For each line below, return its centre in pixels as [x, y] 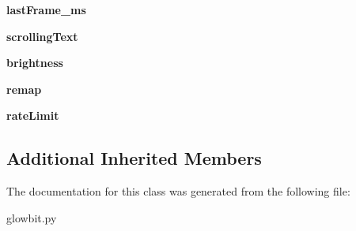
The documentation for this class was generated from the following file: [178, 191]
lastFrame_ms [46, 9]
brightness [35, 63]
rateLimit [33, 115]
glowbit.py [32, 217]
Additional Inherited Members [134, 158]
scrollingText [42, 36]
